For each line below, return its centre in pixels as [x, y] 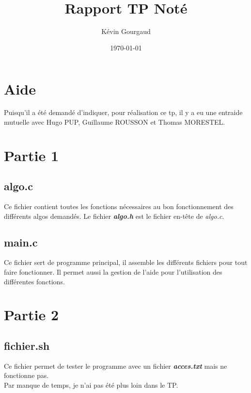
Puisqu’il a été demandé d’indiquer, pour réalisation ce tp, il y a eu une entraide [123, 112]
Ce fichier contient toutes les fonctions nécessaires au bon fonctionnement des [119, 206]
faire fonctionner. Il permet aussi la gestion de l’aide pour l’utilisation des [113, 272]
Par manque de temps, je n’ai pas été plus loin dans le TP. [91, 385]
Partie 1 [31, 155]
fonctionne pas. [26, 375]
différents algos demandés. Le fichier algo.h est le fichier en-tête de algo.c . [114, 216]
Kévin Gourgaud [126, 31]
